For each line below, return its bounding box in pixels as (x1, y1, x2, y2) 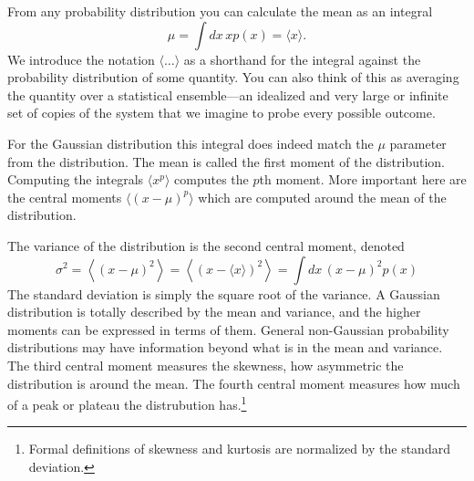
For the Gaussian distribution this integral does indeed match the (7, 133, 374, 152)
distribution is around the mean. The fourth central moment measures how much (7, 373, 460, 392)
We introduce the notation (7, 49, 155, 68)
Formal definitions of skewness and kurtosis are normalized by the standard (28, 439, 450, 458)
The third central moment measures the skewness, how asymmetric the (7, 355, 404, 374)
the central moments (7, 187, 122, 206)
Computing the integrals (7, 170, 144, 189)
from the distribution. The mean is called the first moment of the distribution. (7, 152, 445, 171)
